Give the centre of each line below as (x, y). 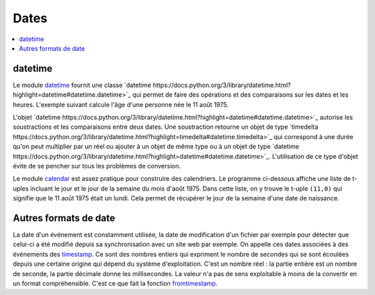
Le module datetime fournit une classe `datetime (82, 85)
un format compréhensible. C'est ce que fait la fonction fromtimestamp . (115, 283)
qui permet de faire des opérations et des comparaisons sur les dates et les (240, 95)
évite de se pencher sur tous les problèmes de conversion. (97, 166)
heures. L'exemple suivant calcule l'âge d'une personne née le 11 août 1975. (121, 104)
